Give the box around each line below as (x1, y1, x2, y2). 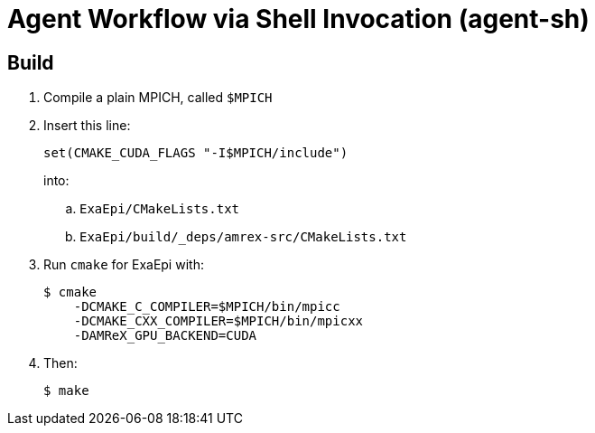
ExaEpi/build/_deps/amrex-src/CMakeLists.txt (79, 230, 407, 245)
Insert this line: (43, 118, 131, 134)
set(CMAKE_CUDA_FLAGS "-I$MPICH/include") (43, 146, 349, 161)
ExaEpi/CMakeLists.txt (79, 202, 240, 217)
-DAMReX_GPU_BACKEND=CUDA (73, 328, 257, 344)
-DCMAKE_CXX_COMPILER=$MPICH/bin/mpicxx (73, 314, 364, 329)
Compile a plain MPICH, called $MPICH (43, 89, 273, 106)
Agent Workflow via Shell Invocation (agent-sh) (7, 4, 590, 34)
